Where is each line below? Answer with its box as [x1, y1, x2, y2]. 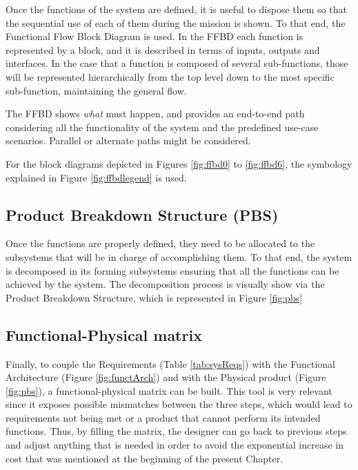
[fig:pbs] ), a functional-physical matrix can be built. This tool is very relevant [6, 383, 332, 398]
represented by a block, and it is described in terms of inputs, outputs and [6, 42, 320, 57]
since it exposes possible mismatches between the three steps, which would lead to [6, 397, 352, 411]
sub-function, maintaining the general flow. [6, 83, 187, 97]
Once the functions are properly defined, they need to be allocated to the [6, 236, 315, 251]
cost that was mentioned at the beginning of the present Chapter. [6, 451, 284, 465]
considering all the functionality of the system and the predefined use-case [6, 119, 319, 134]
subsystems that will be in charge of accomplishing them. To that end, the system [6, 249, 352, 264]
